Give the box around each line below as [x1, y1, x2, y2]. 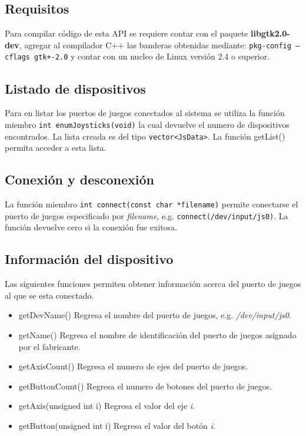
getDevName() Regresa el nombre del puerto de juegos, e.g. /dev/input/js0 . [18, 309, 291, 321]
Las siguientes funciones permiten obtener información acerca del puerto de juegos [5, 278, 301, 290]
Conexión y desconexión [5, 170, 155, 189]
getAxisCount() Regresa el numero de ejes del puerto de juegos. [18, 360, 248, 372]
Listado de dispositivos [5, 79, 146, 97]
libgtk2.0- [250, 27, 290, 39]
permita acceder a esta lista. [5, 141, 107, 154]
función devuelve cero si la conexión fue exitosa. [5, 221, 178, 233]
